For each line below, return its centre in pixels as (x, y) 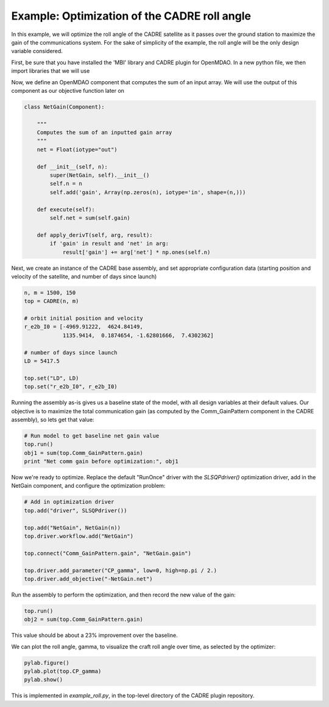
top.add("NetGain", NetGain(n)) (73, 528)
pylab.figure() (47, 663)
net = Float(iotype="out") (77, 149)
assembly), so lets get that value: (53, 419)
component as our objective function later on (68, 90)
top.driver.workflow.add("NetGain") (79, 536)
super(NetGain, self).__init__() (100, 175)
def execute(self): (66, 209)
